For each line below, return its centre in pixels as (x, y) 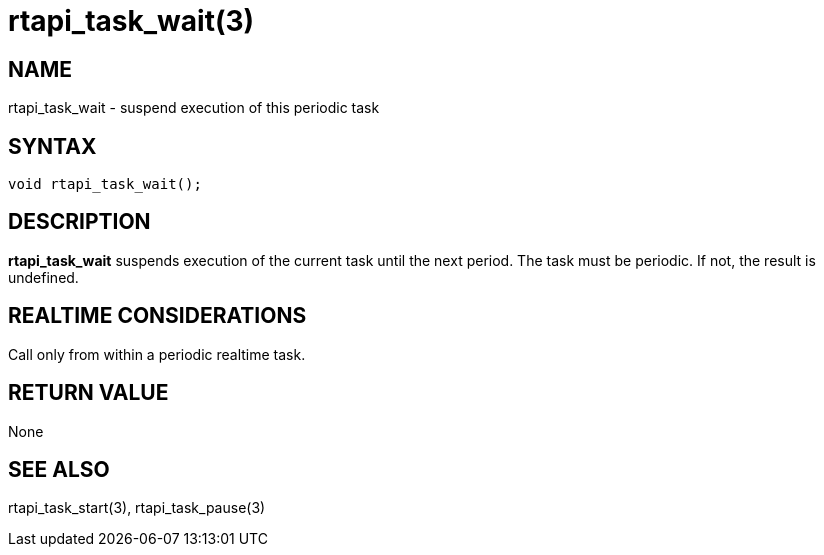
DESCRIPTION (79, 222)
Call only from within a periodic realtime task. (157, 354)
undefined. (43, 277)
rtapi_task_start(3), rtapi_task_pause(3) (137, 508)
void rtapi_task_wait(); (105, 184)
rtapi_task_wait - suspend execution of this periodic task (194, 108)
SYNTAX (52, 146)
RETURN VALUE (88, 393)
